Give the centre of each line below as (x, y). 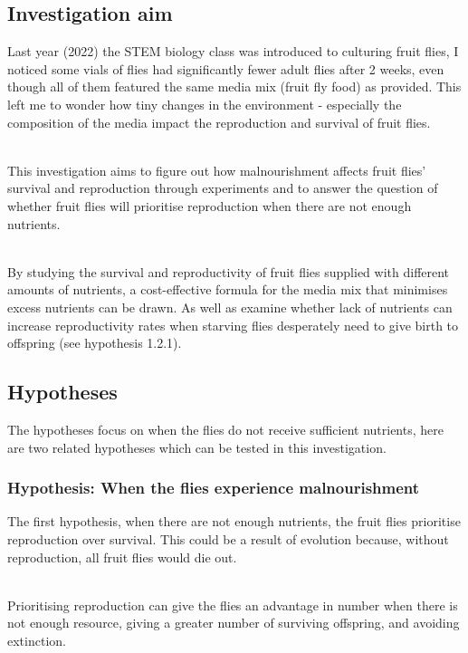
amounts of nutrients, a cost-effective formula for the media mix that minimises (228, 289)
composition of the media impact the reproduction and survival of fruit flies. (219, 122)
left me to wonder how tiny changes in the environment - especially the (205, 104)
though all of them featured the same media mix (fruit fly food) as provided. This (234, 86)
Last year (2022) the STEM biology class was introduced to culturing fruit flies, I (233, 51)
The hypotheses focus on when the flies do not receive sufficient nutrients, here (225, 429)
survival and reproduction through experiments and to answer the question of (223, 188)
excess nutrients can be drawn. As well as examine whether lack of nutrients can (230, 307)
